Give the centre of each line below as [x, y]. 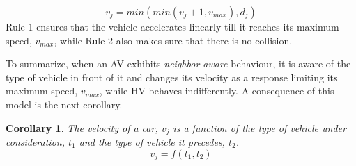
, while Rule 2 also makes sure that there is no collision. [173, 40]
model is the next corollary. [64, 104]
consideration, [35, 142]
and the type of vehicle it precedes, [152, 142]
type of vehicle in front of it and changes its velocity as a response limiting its [172, 77]
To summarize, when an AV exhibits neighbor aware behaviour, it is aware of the [178, 64]
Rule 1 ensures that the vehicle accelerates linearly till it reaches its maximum [172, 26]
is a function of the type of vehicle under [260, 127]
